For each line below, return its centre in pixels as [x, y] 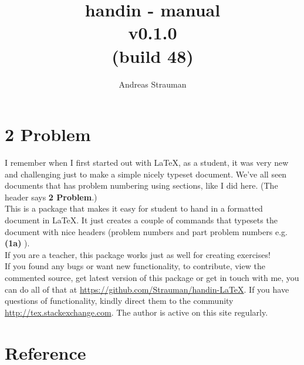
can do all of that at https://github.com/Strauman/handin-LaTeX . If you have [147, 289]
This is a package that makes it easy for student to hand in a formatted [134, 208]
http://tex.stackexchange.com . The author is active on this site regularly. [136, 312]
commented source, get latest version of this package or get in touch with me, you [152, 277]
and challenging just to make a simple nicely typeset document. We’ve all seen [146, 174]
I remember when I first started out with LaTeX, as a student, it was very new [147, 163]
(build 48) [153, 56]
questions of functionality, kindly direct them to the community [119, 301]
